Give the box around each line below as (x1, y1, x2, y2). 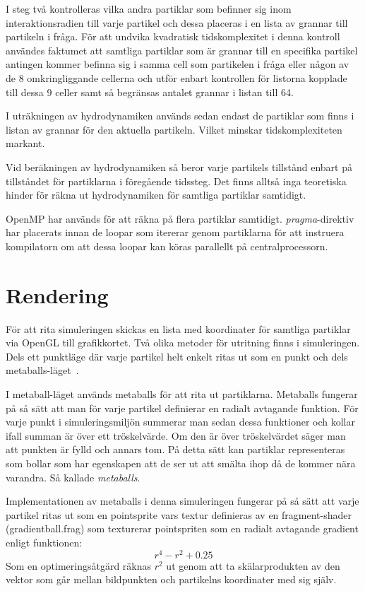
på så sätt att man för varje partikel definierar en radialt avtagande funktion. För (6, 400, 359, 415)
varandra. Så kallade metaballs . (6, 469, 140, 484)
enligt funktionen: (6, 534, 83, 549)
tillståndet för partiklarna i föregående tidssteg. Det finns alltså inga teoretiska (6, 173, 347, 188)
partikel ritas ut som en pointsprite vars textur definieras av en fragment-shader (6, 507, 352, 522)
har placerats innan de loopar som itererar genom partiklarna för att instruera (6, 225, 345, 240)
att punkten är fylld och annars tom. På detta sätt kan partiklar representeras (6, 442, 345, 457)
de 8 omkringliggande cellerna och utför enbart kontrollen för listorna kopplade (6, 70, 347, 85)
